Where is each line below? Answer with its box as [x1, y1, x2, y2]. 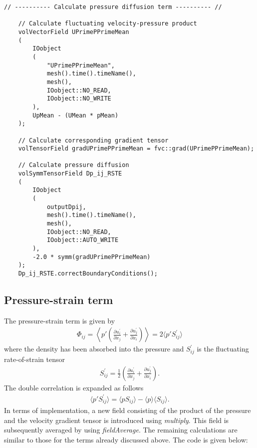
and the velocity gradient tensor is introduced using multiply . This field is [4, 414, 229, 425]
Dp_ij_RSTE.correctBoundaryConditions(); [18, 270, 158, 277]
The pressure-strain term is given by [4, 315, 115, 325]
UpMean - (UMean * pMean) [32, 111, 119, 119]
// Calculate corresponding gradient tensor [18, 136, 169, 144]
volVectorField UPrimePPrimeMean [18, 28, 129, 35]
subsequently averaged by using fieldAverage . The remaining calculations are [4, 424, 238, 435]
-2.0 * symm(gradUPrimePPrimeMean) [32, 253, 151, 260]
